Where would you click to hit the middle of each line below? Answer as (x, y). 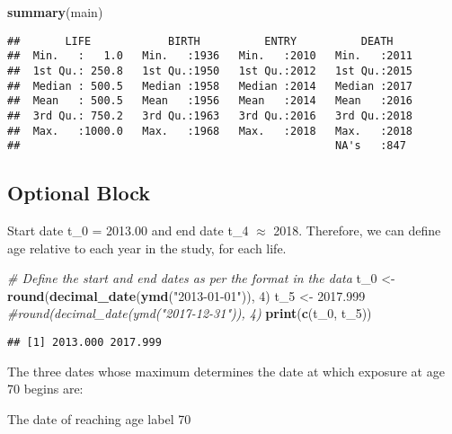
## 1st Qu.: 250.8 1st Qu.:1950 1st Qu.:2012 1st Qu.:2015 (210, 71)
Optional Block (79, 193)
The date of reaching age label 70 (99, 418)
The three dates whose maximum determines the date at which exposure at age (226, 371)
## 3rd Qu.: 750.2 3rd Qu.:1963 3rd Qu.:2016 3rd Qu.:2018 (210, 115)
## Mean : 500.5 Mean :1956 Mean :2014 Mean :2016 (210, 101)
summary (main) (55, 12)
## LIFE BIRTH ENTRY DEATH (200, 41)
